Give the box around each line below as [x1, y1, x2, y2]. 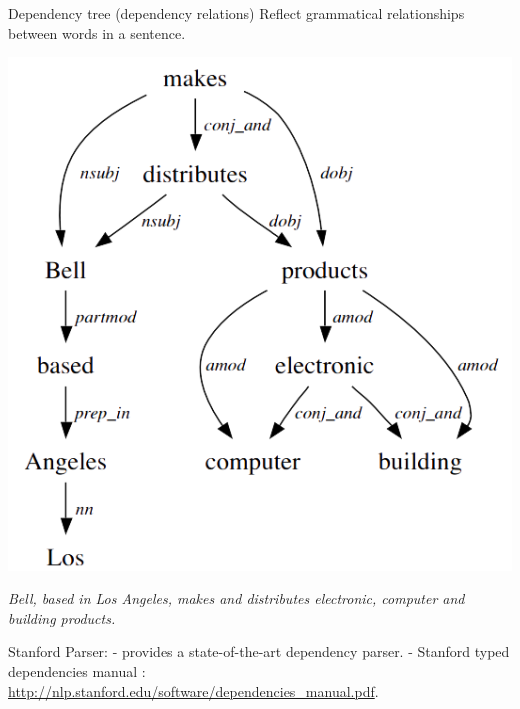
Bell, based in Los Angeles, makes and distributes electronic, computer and [8, 588, 465, 609]
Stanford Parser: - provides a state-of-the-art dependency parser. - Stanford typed [8, 641, 510, 662]
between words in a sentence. [8, 22, 186, 43]
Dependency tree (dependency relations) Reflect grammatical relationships [8, 3, 465, 23]
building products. [8, 607, 116, 628]
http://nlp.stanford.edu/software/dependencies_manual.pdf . [8, 680, 379, 701]
